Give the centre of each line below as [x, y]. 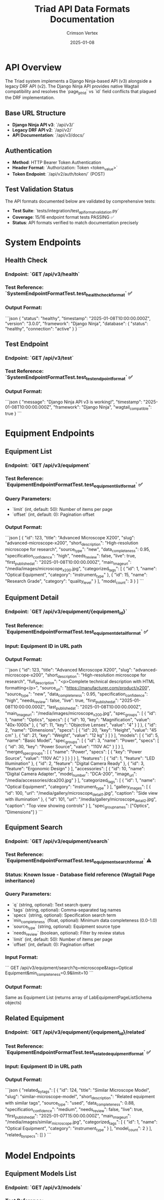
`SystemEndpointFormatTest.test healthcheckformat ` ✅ [69, 294]
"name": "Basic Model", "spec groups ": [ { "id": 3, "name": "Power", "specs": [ [82, 741]
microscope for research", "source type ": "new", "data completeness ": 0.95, [78, 550]
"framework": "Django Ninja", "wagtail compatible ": [102, 408]
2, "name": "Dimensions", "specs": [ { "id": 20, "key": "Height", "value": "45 [81, 730]
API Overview [34, 67]
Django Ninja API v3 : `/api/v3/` [43, 125]
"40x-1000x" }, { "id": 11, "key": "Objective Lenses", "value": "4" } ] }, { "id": [81, 725]
